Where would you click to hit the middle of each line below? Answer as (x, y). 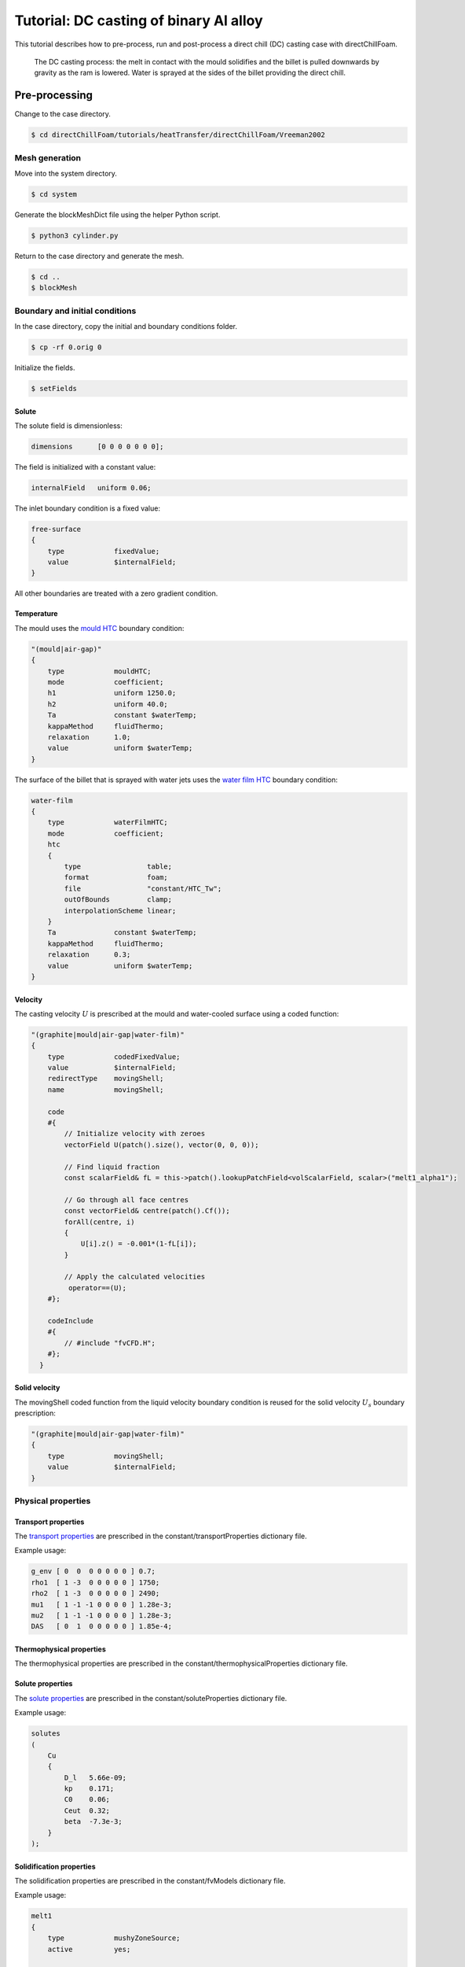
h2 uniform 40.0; (108, 704)
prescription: (35, 1413)
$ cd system (54, 194)
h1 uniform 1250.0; (112, 693)
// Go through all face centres (126, 1199)
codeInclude (71, 1321)
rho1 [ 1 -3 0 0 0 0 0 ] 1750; (95, 1582)
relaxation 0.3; (89, 955)
